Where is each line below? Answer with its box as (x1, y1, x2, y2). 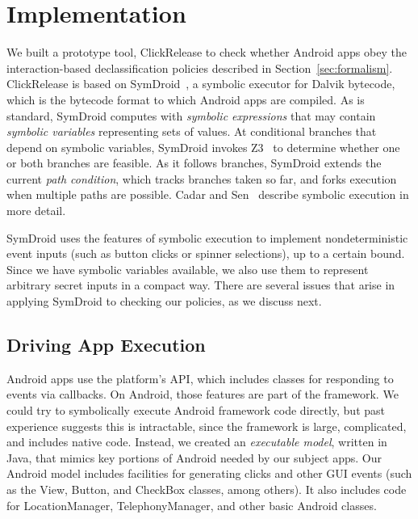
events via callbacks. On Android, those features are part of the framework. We (6, 386, 399, 403)
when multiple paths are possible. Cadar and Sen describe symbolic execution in (6, 186, 409, 203)
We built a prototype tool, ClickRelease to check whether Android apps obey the (6, 44, 407, 61)
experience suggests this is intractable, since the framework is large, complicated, (6, 417, 407, 434)
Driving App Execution (6, 332, 206, 357)
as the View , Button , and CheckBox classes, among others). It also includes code (6, 480, 407, 497)
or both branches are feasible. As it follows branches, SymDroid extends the (6, 154, 382, 171)
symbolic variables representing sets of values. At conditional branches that (6, 123, 377, 140)
